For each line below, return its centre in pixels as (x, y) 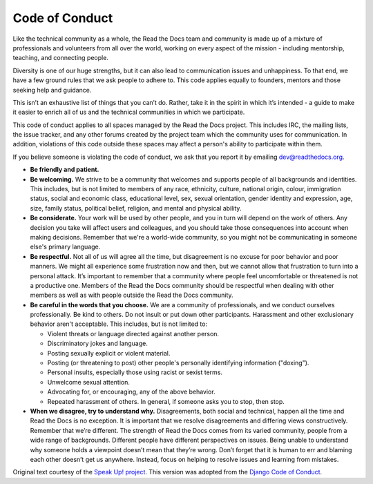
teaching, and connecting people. (60, 58)
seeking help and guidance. (52, 90)
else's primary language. (65, 247)
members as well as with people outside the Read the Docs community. (132, 295)
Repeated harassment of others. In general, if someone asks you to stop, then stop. (166, 401)
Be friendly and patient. (65, 170)
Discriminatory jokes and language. (97, 343)
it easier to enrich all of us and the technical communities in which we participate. (129, 112)
